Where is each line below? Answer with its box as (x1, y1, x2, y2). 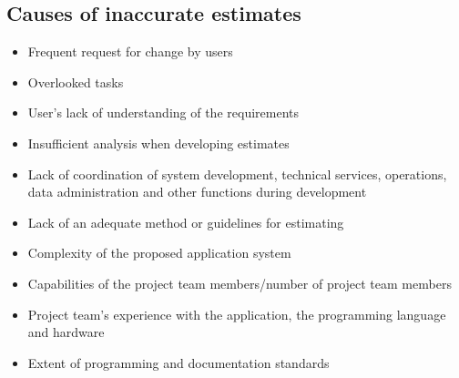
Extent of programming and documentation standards (27, 352, 330, 372)
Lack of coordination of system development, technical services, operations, (27, 164, 447, 183)
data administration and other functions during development (27, 182, 367, 201)
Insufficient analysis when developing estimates (27, 133, 290, 152)
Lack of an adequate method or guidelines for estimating (27, 212, 344, 231)
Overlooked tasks (27, 72, 124, 91)
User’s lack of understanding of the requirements (27, 103, 299, 122)
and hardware (27, 322, 105, 342)
